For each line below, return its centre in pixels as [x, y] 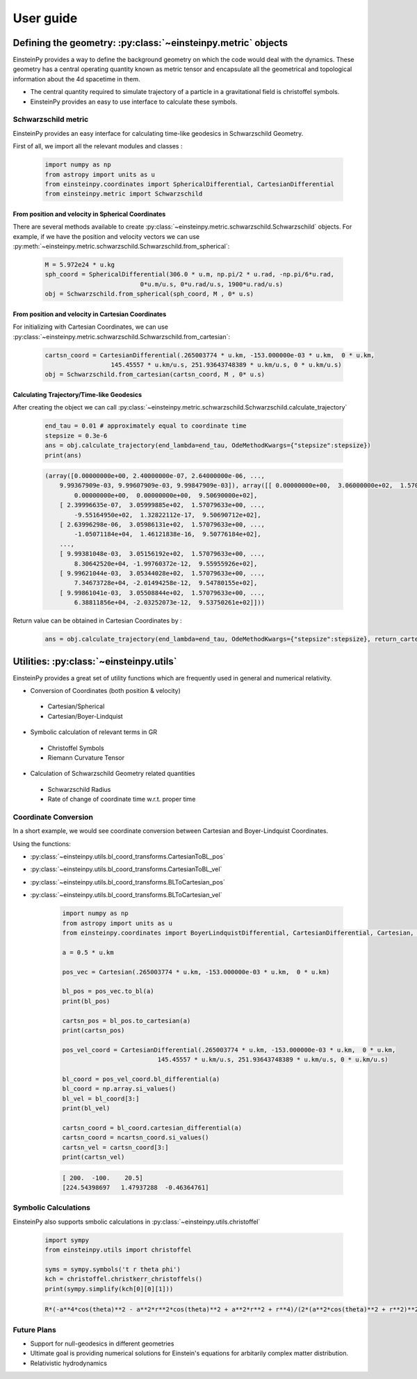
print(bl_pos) [86, 1001]
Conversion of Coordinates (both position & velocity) [105, 691]
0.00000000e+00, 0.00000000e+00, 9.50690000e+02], [166, 495]
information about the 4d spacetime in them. [76, 79]
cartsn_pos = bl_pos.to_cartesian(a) [126, 1021]
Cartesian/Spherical [76, 706]
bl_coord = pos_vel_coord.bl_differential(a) [141, 1079]
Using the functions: [42, 843]
